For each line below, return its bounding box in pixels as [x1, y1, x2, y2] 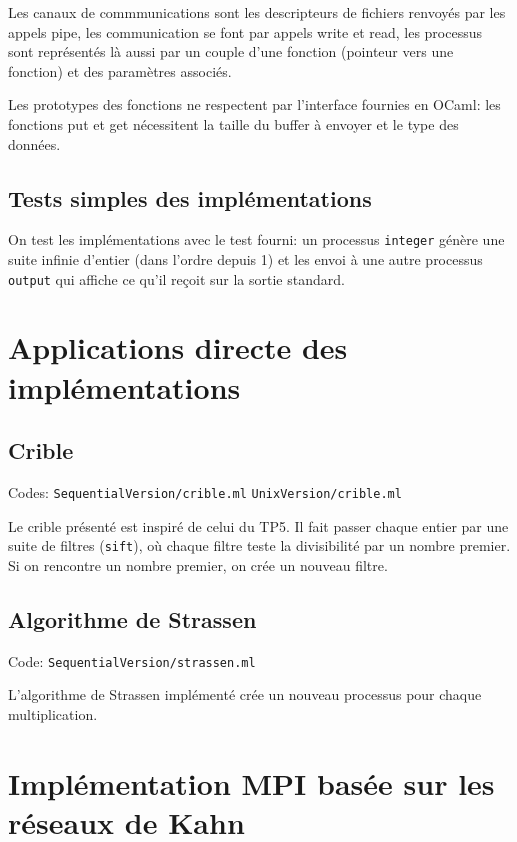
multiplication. [8, 703, 98, 724]
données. [8, 133, 61, 154]
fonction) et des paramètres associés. [8, 60, 232, 81]
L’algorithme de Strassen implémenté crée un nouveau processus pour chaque [8, 684, 482, 705]
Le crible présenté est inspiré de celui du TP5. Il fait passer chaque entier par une [8, 515, 509, 536]
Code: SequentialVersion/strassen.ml [8, 650, 256, 671]
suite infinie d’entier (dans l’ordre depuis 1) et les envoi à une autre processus [8, 249, 483, 270]
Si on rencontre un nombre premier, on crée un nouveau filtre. [8, 554, 388, 575]
